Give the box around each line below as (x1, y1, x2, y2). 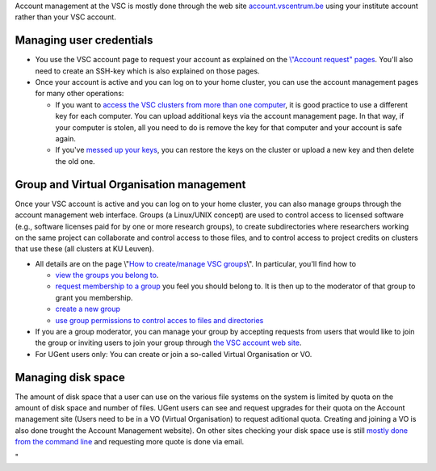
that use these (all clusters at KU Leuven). (15, 244, 155, 254)
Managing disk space (15, 370, 125, 384)
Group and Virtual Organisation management (15, 178, 246, 191)
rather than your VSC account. (15, 12, 116, 22)
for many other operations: (35, 89, 124, 99)
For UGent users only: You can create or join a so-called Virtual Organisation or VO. (35, 349, 312, 359)
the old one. (55, 156, 96, 166)
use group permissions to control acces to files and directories (55, 315, 264, 325)
